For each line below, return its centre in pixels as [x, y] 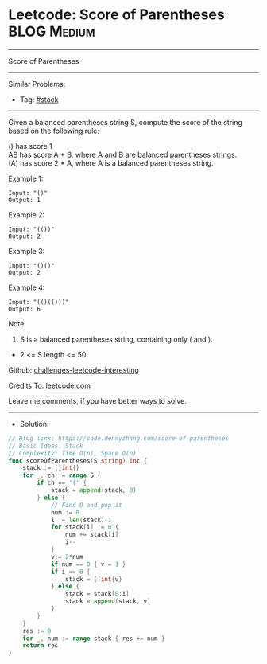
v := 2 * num [67, 557]
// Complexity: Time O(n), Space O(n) [72, 453]
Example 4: [27, 287]
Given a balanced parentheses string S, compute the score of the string [125, 122]
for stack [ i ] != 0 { [85, 527]
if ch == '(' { [62, 483]
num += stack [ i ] [92, 535]
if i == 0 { [70, 572]
